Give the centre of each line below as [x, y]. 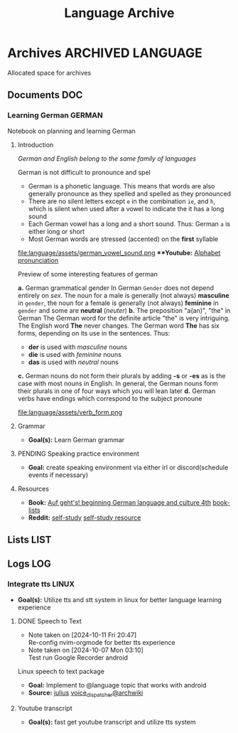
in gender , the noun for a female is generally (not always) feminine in [118, 303]
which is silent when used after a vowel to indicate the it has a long [126, 208]
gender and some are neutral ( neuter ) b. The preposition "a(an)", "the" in [124, 310]
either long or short [56, 231]
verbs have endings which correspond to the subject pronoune [110, 398]
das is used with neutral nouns [73, 362]
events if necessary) [58, 475]
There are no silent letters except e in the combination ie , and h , [121, 201]
